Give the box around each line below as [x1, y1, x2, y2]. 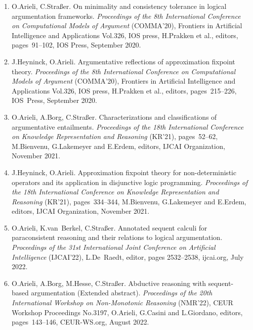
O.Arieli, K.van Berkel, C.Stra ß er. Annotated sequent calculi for [11, 222, 208, 233]
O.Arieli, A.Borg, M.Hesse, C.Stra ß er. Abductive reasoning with [11, 278, 206, 288]
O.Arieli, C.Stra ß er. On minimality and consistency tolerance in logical [11, 1, 227, 11]
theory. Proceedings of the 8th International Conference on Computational [11, 66, 236, 76]
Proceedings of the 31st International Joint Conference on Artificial [11, 242, 215, 252]
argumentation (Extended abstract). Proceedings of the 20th [31, 287, 212, 298]
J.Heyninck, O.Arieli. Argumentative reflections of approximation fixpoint [11, 56, 235, 66]
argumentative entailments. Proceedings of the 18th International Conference [11, 121, 244, 132]
